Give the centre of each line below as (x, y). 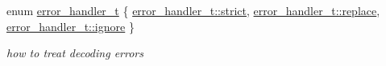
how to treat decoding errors (75, 53)
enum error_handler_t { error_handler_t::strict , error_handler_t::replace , (193, 10)
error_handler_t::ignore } (71, 26)
